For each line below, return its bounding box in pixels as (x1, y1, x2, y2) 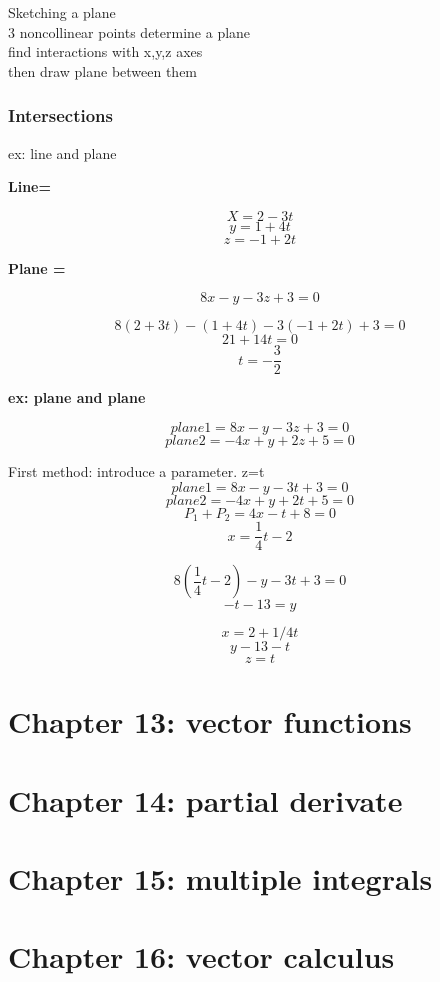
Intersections (8, 103, 113, 128)
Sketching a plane (8, 2, 116, 22)
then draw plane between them (8, 60, 198, 81)
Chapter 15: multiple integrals (8, 858, 433, 899)
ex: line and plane (8, 142, 117, 163)
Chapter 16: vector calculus (8, 936, 395, 977)
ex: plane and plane (8, 387, 146, 408)
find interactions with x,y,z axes (8, 41, 203, 62)
